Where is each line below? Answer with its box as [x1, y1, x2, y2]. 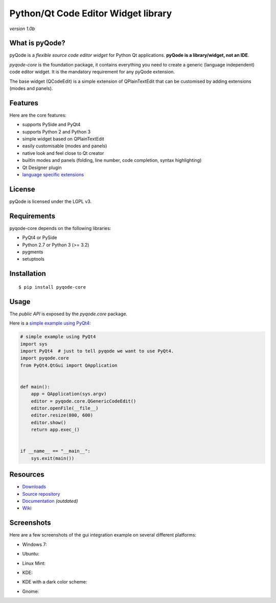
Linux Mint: [22, 560, 46, 566]
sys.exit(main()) [31, 455, 75, 461]
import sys [20, 341, 48, 347]
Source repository [22, 491, 60, 497]
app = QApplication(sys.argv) [31, 391, 107, 397]
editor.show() [31, 420, 66, 425]
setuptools [22, 256, 44, 262]
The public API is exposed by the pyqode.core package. [9, 311, 128, 317]
